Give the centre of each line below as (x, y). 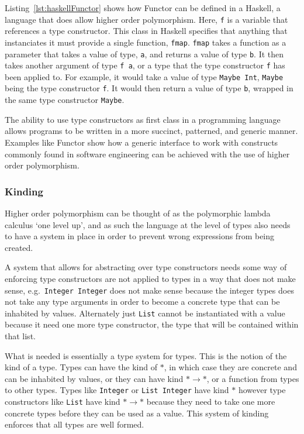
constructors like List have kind (63, 402)
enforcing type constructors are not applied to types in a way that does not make (150, 278)
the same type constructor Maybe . (65, 100)
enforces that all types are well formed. (75, 424)
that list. (20, 336)
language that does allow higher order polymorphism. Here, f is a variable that (146, 19)
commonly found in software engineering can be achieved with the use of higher (147, 154)
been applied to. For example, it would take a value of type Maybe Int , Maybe (144, 76)
